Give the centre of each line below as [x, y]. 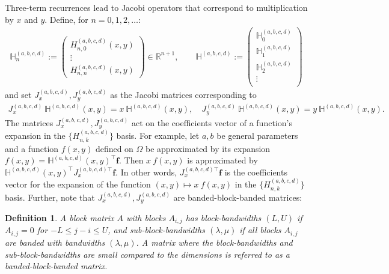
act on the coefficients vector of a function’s [212, 122]
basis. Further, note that [50, 197]
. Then [131, 160]
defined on [114, 148]
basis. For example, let [158, 135]
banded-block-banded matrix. [56, 266]
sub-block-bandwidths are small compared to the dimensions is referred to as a [147, 254]
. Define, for [66, 19]
